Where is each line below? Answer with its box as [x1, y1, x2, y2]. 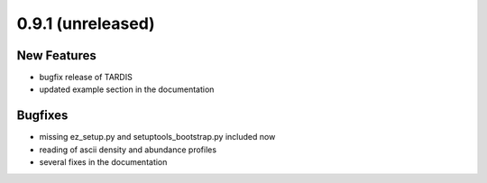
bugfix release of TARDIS [39, 72, 133, 83]
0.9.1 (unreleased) [16, 14, 155, 33]
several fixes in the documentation [39, 157, 168, 168]
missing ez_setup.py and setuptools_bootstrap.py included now [39, 132, 276, 142]
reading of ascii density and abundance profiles [39, 144, 216, 155]
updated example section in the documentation [39, 84, 215, 95]
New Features [16, 48, 96, 63]
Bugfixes [16, 108, 69, 124]
